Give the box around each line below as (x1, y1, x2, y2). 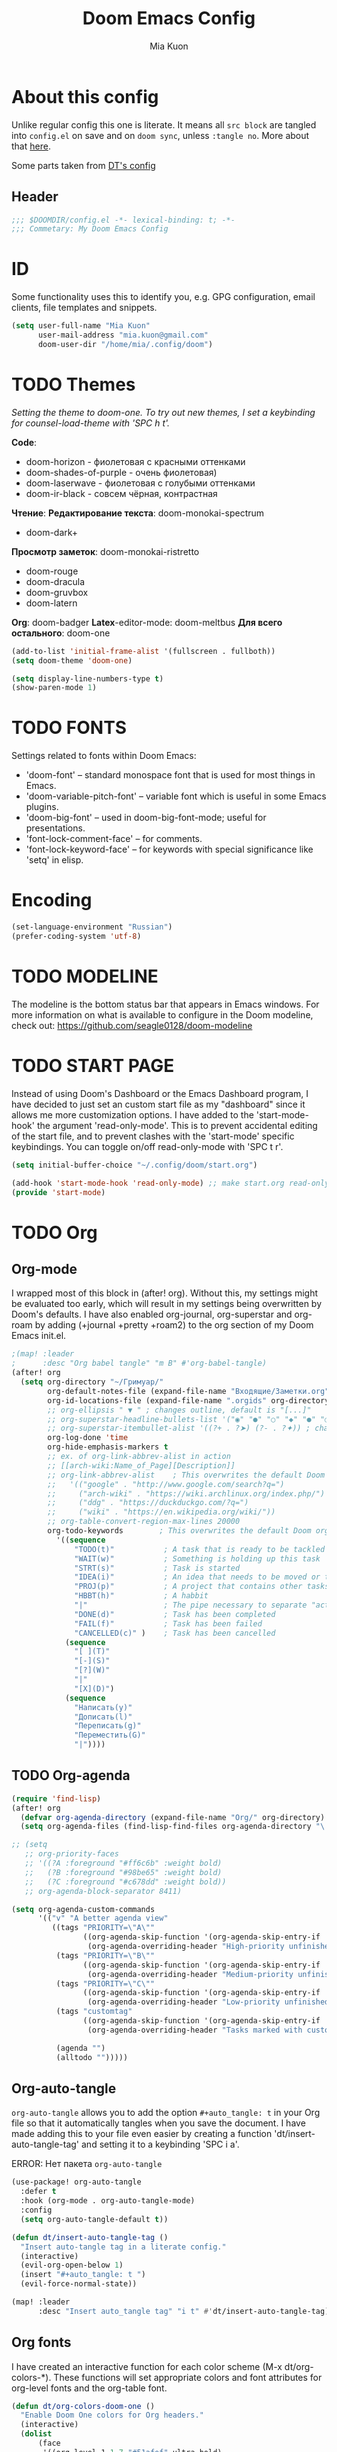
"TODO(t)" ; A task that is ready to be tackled (74, 1544, 326, 1554)
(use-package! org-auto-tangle (11, 2177, 142, 2187)
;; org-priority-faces (24, 1849, 119, 1859)
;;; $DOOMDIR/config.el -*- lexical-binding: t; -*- (11, 215, 236, 225)
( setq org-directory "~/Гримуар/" (20, 1377, 164, 1387)
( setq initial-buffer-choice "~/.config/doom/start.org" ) (11, 1160, 258, 1170)
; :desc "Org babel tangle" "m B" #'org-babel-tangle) (11, 1358, 268, 1369)
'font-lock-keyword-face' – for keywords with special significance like (25, 843, 314, 856)
